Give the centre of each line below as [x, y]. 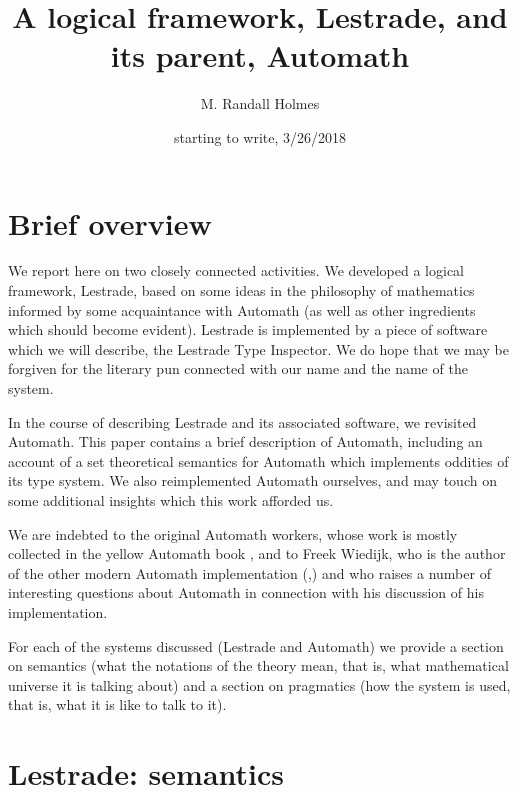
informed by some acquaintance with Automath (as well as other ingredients [242, 309]
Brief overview [110, 222]
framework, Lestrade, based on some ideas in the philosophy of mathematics [241, 290]
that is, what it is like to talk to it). [117, 704]
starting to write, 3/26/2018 [260, 136]
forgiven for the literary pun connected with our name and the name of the [238, 368]
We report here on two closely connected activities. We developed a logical [236, 270]
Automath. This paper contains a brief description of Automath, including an [245, 441]
